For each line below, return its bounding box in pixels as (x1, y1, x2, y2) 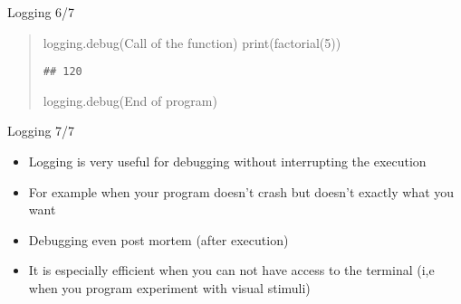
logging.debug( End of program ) (43, 90, 217, 109)
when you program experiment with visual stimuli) (28, 279, 311, 297)
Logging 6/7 (7, 3, 75, 21)
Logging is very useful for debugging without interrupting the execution (28, 152, 427, 171)
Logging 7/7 (7, 121, 75, 140)
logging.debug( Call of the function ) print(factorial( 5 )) (43, 33, 341, 52)
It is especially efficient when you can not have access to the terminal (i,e (28, 261, 435, 280)
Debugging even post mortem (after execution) (28, 230, 289, 249)
